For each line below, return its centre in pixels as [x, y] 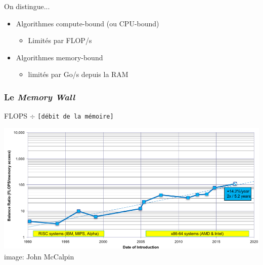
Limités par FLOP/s [60, 40]
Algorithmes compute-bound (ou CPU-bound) [87, 23]
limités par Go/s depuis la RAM [78, 74]
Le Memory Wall [40, 97]
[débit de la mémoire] [76, 117]
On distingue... [27, 6]
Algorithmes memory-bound [59, 57]
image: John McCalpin [39, 256]
